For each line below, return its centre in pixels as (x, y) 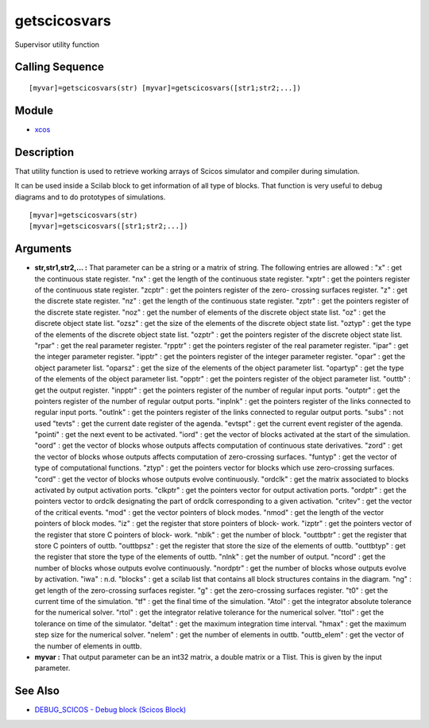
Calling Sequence (60, 67)
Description (44, 152)
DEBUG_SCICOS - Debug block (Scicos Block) (110, 710)
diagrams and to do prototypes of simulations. (90, 197)
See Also (37, 691)
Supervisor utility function (57, 45)
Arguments (43, 249)
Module (34, 110)
